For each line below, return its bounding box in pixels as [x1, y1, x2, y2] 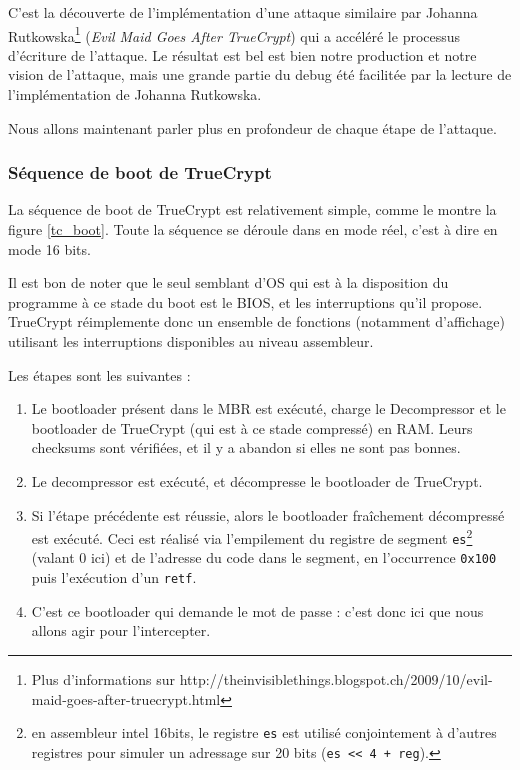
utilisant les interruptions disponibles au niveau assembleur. [8, 331, 374, 351]
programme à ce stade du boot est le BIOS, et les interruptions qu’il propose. [8, 291, 483, 312]
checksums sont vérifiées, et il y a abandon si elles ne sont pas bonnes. [31, 437, 461, 458]
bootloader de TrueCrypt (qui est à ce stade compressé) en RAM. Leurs [31, 417, 473, 438]
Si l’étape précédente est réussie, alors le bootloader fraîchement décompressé [31, 504, 505, 525]
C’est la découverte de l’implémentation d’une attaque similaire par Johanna [8, 2, 478, 22]
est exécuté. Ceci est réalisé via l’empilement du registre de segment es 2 [31, 525, 473, 548]
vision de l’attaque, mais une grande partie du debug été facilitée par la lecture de [8, 64, 512, 85]
